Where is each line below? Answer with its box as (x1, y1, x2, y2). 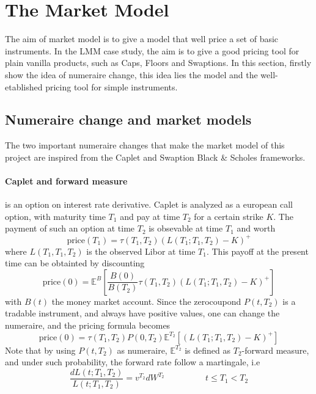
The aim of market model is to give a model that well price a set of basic (5, 32, 279, 45)
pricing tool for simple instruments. (45, 80, 178, 93)
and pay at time (120, 210, 180, 222)
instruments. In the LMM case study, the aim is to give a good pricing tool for (5, 44, 299, 57)
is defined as (185, 343, 231, 356)
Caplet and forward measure (5, 175, 128, 188)
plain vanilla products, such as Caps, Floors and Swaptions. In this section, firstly (5, 56, 312, 69)
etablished (5, 80, 43, 93)
